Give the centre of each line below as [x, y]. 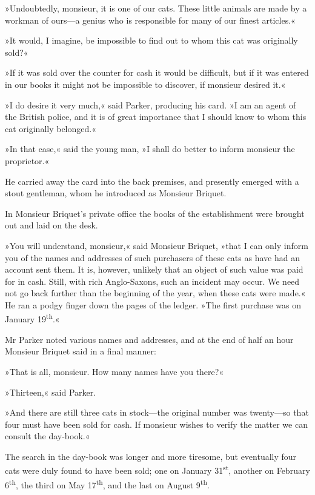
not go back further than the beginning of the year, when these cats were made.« [155, 293]
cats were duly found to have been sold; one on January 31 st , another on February [157, 470]
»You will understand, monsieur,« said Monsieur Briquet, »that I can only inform [157, 245]
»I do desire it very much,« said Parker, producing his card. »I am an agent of [151, 105]
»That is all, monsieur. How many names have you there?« [114, 371]
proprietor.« [27, 160]
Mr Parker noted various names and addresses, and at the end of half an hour [149, 339]
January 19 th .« [32, 318]
